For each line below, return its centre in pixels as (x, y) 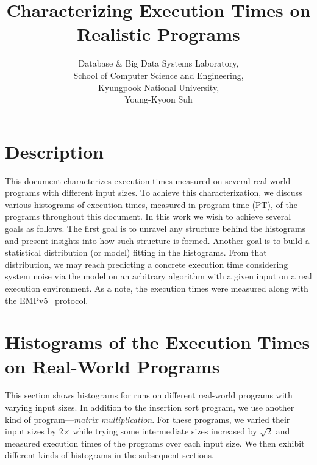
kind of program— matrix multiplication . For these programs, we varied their (148, 419)
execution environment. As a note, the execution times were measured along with (157, 288)
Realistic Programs (158, 34)
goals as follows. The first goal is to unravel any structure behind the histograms (155, 228)
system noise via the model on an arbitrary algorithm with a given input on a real (158, 276)
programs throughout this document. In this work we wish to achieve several (148, 216)
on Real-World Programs (112, 366)
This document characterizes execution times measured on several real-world (148, 180)
